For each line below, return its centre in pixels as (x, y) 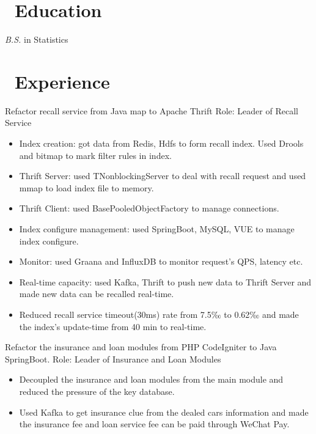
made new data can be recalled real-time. (97, 294)
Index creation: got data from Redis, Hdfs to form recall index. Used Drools (161, 143)
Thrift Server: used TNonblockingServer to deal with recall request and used (163, 176)
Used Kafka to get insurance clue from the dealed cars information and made (164, 412)
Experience (62, 81)
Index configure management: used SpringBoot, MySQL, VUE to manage (157, 229)
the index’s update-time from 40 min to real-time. (113, 326)
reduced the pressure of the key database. (97, 391)
